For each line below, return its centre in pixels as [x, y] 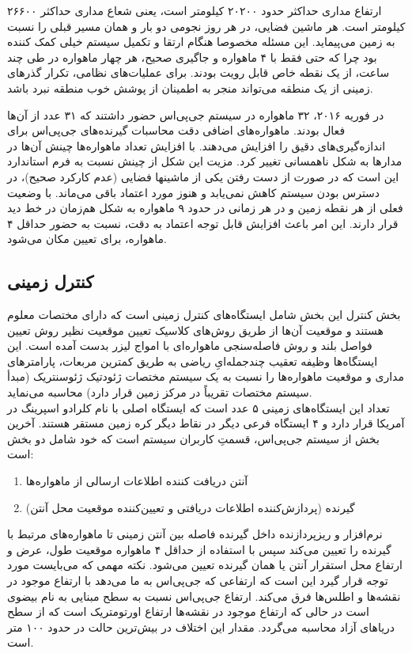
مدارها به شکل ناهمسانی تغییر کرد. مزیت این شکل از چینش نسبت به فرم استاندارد [205, 161]
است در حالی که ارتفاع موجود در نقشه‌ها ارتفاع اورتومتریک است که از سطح [188, 611]
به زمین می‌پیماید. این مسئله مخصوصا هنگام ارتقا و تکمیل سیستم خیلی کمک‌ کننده [201, 42]
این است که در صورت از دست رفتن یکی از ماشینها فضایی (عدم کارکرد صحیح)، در [203, 176]
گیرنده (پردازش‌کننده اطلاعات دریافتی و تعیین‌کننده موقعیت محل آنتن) [190, 507]
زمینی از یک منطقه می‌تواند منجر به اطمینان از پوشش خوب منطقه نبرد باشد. [190, 87]
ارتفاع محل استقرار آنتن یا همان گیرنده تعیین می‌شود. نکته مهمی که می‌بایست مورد [205, 565]
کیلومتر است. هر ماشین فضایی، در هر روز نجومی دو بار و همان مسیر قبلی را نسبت [206, 26]
